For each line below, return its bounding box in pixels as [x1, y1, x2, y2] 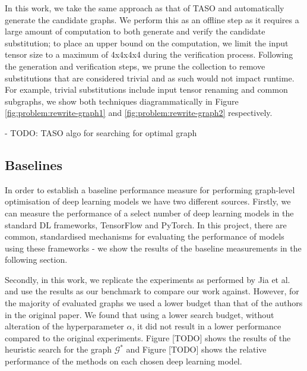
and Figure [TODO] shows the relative [126, 343, 267, 356]
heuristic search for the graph [5, 343, 112, 356]
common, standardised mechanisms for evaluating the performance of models [5, 230, 284, 243]
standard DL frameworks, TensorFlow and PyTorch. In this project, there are [5, 218, 287, 231]
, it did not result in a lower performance [132, 320, 281, 332]
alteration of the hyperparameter [5, 320, 124, 332]
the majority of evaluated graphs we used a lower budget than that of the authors [5, 297, 303, 309]
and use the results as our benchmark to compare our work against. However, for [5, 285, 299, 297]
